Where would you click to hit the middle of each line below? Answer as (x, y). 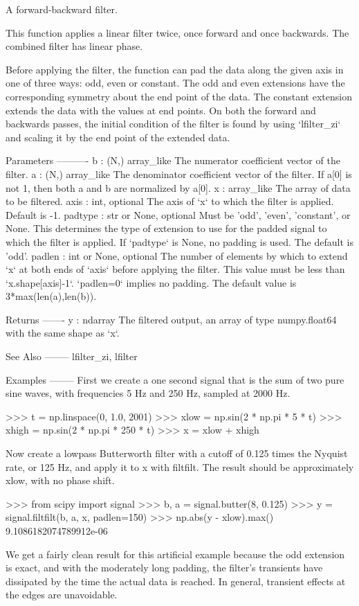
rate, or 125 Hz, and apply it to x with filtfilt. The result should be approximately (180, 466)
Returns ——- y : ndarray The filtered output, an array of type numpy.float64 (171, 319)
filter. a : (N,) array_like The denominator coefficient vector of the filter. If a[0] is (179, 173)
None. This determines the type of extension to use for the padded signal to (166, 228)
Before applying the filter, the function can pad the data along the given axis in (175, 69)
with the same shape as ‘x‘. (63, 333)
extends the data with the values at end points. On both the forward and (161, 110)
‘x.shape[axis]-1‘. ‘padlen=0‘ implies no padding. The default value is (151, 282)
